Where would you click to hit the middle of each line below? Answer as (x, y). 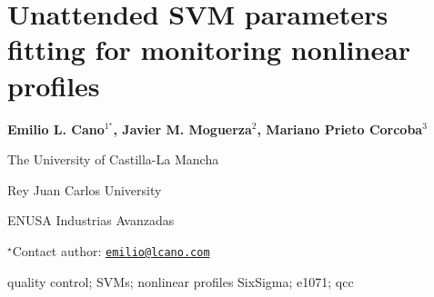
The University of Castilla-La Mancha (113, 159)
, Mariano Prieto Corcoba (340, 129)
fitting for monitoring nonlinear (209, 49)
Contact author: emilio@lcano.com (111, 250)
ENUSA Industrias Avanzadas (91, 220)
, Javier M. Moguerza (182, 129)
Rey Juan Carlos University (85, 189)
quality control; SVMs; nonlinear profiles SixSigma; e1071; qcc (181, 281)
